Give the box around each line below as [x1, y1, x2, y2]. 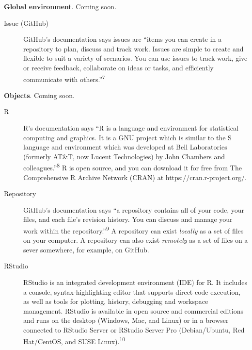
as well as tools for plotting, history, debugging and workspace [23, 296, 208, 306]
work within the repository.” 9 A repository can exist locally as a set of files [23, 224, 244, 235]
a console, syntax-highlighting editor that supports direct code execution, [23, 286, 241, 297]
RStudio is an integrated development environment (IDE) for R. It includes [23, 277, 247, 287]
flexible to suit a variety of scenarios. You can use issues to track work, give [23, 53, 248, 63]
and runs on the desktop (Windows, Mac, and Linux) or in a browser [23, 315, 229, 325]
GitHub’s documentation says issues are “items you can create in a [23, 34, 221, 44]
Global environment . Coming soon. [4, 1, 117, 11]
